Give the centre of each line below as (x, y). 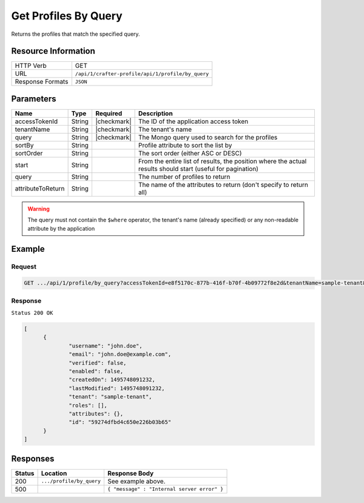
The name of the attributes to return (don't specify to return (223, 184)
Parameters (34, 99)
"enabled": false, (96, 371)
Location (54, 473)
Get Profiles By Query (67, 16)
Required (109, 113)
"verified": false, (98, 363)
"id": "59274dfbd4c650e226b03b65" (120, 422)
